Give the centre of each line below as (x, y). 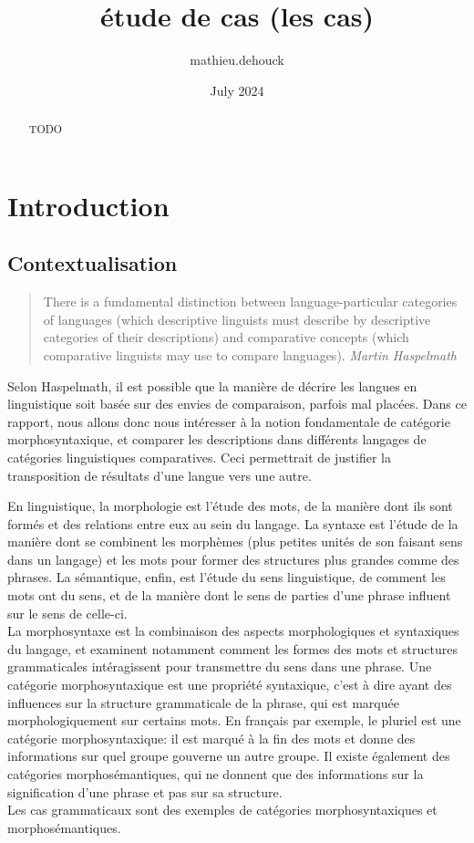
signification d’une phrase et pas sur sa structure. (145, 791)
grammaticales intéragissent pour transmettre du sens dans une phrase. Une (220, 666)
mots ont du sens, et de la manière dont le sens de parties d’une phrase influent (229, 595)
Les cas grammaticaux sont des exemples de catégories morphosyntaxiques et (222, 810)
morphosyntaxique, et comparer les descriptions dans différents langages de (217, 439)
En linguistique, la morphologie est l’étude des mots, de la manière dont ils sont (230, 506)
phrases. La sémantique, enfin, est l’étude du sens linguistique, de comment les (227, 577)
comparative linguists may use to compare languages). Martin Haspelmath (250, 354)
